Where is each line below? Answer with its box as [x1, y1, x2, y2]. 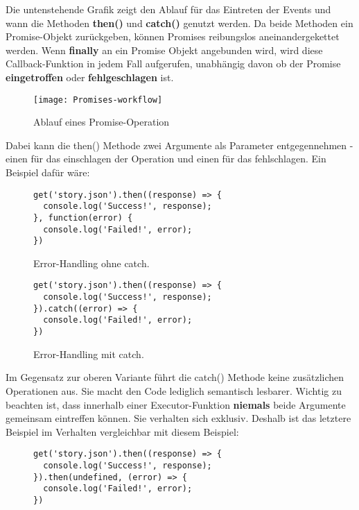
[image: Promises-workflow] [33, 94, 163, 105]
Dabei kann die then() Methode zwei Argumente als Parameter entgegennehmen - [6, 137, 353, 152]
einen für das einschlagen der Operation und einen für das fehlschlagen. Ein [6, 151, 326, 166]
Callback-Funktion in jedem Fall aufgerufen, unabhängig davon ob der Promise [6, 56, 341, 71]
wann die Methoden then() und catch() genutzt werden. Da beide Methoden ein [6, 15, 353, 30]
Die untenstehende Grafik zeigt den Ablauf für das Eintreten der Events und [6, 2, 331, 16]
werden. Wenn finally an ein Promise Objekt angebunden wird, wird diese [6, 42, 323, 57]
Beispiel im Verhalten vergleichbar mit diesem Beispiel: [6, 424, 239, 439]
